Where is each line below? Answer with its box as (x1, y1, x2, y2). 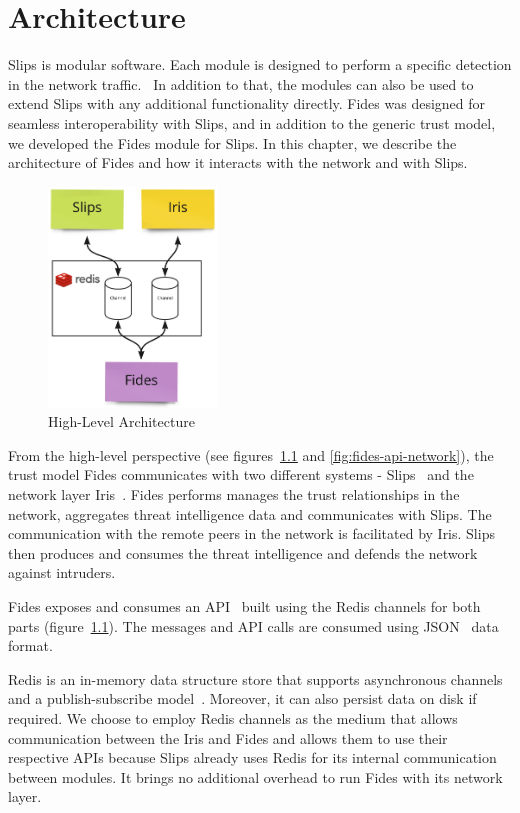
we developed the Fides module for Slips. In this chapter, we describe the (8, 132, 457, 153)
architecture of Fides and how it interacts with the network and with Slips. (8, 152, 468, 173)
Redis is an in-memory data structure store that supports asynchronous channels (8, 668, 503, 689)
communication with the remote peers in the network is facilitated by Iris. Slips (8, 523, 495, 544)
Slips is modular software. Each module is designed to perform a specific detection (8, 54, 512, 75)
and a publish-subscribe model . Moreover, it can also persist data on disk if (8, 688, 477, 709)
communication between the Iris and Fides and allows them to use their (8, 727, 448, 748)
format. (8, 635, 53, 656)
